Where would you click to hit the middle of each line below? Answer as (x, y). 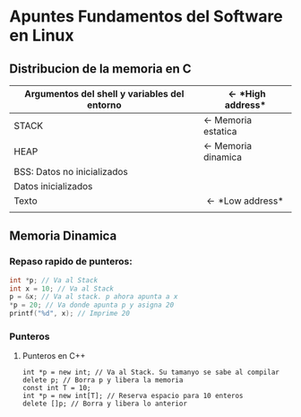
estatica (220, 131)
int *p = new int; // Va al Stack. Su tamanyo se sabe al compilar (150, 373)
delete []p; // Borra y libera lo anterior (105, 404)
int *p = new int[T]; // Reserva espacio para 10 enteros (133, 396)
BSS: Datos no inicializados (71, 172)
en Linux (42, 35)
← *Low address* (245, 201)
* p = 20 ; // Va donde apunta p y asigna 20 (92, 305)
